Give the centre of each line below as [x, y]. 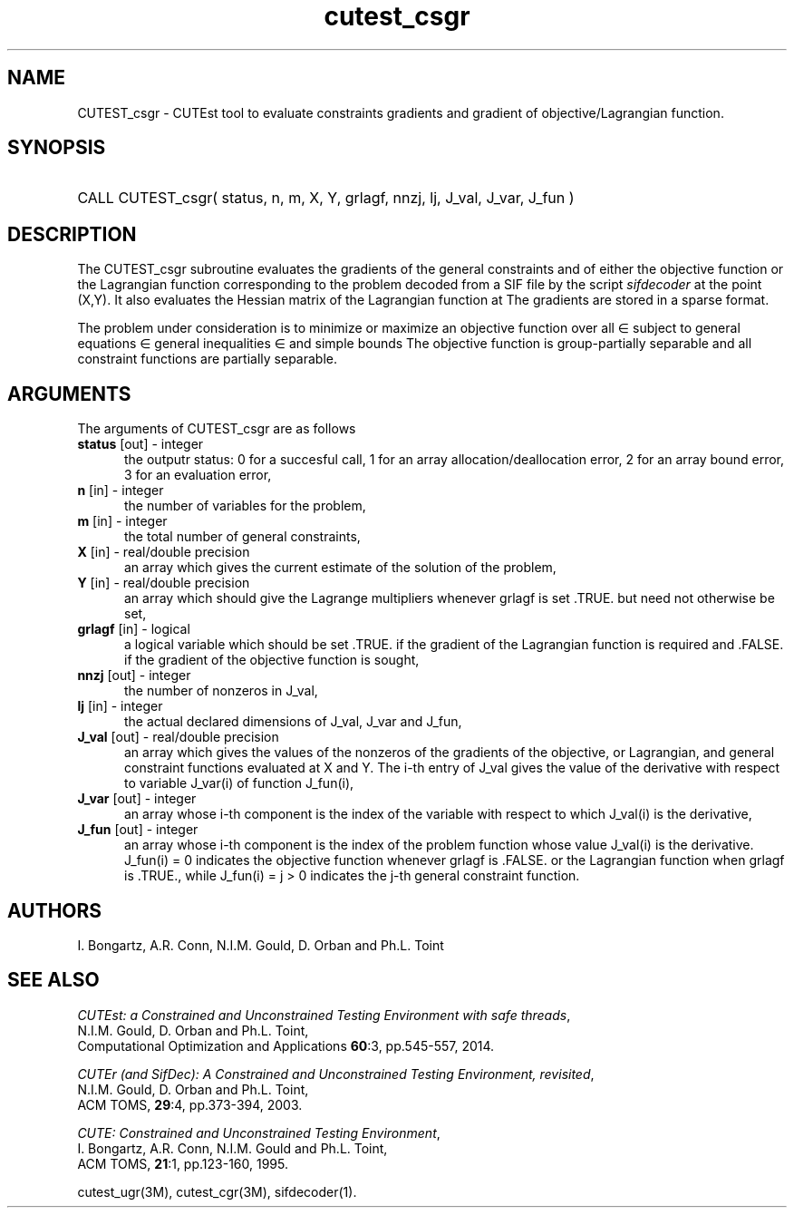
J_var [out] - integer [137, 799]
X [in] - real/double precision [164, 552]
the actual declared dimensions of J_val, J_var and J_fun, [293, 722]
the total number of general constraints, [242, 537]
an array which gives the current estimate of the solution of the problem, [340, 568]
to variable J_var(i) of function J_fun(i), [239, 783]
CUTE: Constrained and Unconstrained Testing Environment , [259, 1132]
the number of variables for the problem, [245, 506]
